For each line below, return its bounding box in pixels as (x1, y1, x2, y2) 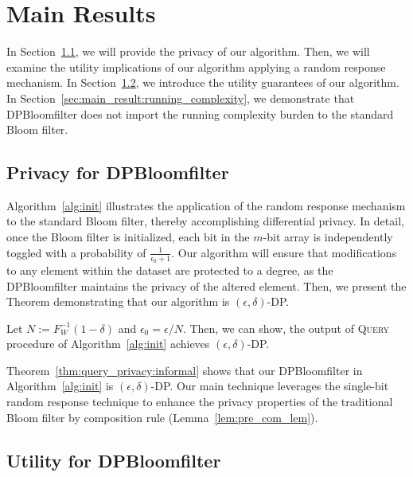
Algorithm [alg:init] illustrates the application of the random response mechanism (6, 197, 406, 213)
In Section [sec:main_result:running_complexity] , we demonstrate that (6, 89, 355, 106)
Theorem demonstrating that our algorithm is (6, 293, 230, 310)
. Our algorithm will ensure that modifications (171, 244, 397, 260)
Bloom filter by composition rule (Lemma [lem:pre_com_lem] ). (6, 409, 318, 425)
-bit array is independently (263, 229, 393, 245)
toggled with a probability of (6, 244, 146, 260)
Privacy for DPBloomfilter (6, 160, 229, 185)
